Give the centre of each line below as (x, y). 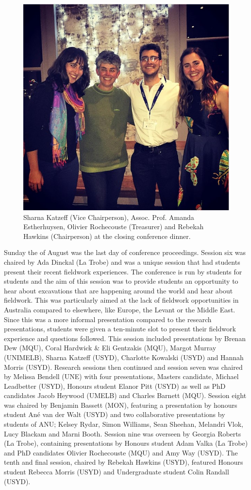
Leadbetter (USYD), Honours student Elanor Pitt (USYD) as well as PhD (115, 386)
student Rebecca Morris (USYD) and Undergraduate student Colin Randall (117, 472)
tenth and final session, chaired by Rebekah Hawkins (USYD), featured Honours (124, 462)
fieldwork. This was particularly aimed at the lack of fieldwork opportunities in (121, 300)
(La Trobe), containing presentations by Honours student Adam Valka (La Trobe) (126, 443)
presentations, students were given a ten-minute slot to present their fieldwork (120, 329)
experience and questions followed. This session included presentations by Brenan (125, 338)
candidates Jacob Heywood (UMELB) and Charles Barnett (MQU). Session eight (125, 395)
